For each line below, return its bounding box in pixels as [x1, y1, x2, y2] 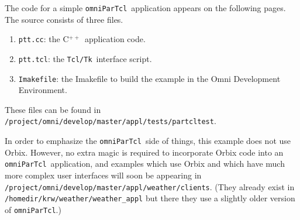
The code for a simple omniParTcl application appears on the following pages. [5, 2, 286, 13]
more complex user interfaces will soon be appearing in [5, 169, 202, 181]
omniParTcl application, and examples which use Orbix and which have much [5, 157, 285, 170]
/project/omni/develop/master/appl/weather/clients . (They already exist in [5, 180, 295, 192]
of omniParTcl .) [5, 203, 61, 215]
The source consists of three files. [5, 13, 123, 25]
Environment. [18, 84, 67, 96]
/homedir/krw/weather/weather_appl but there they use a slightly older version [5, 192, 295, 204]
